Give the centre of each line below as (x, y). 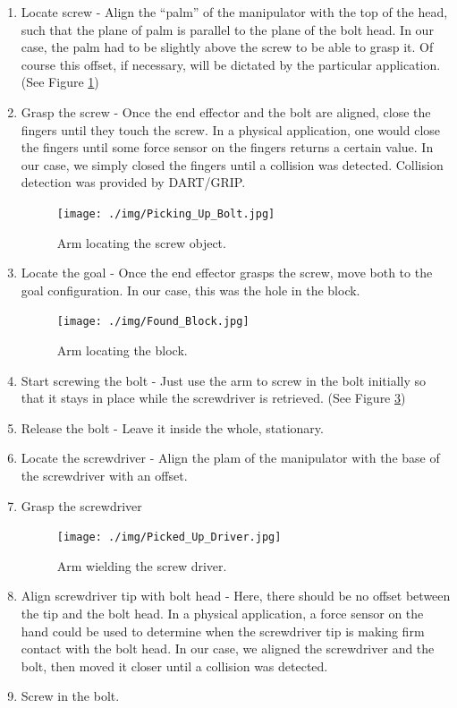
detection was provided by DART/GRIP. (133, 182)
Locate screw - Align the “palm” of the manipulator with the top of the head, (234, 12)
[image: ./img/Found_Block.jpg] (153, 322)
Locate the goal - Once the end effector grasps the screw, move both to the (227, 273)
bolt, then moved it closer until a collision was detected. (174, 665)
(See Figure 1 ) (60, 82)
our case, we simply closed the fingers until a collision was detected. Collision (232, 164)
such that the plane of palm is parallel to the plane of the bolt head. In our (227, 29)
